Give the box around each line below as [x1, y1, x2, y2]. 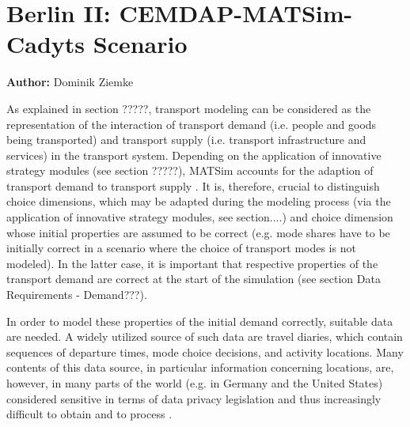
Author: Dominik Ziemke [6, 74, 134, 90]
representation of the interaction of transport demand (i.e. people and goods [6, 115, 377, 132]
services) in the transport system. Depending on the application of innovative [6, 146, 382, 163]
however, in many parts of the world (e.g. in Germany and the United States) [6, 375, 383, 391]
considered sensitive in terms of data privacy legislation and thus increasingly [6, 390, 382, 406]
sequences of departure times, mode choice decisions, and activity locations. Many [6, 343, 404, 360]
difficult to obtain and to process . [6, 406, 173, 422]
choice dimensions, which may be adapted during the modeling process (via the [6, 193, 391, 210]
